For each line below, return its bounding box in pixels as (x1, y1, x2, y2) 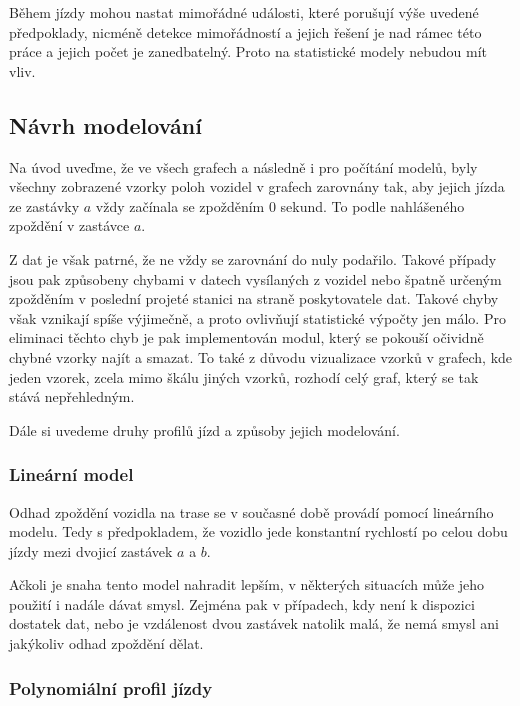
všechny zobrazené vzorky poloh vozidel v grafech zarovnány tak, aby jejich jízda (9, 176, 505, 197)
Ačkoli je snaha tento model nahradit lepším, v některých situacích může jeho (9, 574, 485, 595)
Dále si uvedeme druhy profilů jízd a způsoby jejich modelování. (9, 419, 400, 440)
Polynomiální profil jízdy (9, 675, 213, 700)
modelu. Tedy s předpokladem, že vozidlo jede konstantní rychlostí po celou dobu (9, 521, 508, 542)
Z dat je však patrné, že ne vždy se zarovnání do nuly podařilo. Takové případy (9, 248, 497, 269)
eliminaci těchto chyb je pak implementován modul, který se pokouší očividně (9, 327, 484, 348)
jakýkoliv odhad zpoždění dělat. (9, 633, 204, 654)
